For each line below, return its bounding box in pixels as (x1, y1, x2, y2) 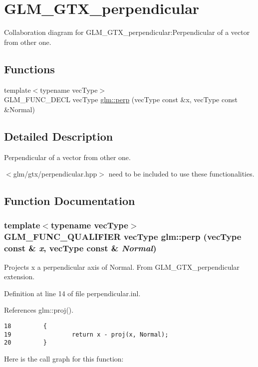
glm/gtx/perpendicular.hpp (13, 169, 97, 179)
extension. (4, 271, 35, 282)
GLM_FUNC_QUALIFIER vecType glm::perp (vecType (4, 230, 242, 243)
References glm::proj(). (4, 305, 74, 315)
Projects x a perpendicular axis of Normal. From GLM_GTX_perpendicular (4, 261, 240, 272)
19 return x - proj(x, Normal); (4, 331, 169, 338)
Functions (4, 61, 55, 76)
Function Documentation (4, 193, 135, 208)
